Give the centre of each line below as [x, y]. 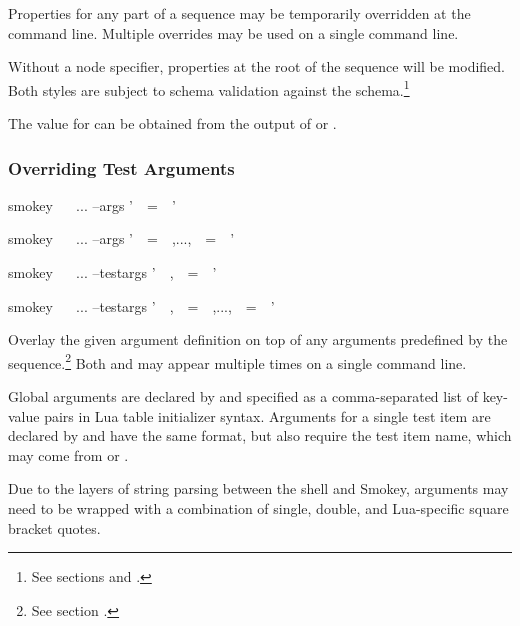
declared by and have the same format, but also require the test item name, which [260, 435]
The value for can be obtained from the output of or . [172, 123]
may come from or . [68, 454]
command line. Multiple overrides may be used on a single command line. [233, 32]
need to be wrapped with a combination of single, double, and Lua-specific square [258, 508]
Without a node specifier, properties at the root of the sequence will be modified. [257, 66]
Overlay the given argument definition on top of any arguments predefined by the [258, 339]
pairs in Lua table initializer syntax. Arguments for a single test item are [267, 415]
